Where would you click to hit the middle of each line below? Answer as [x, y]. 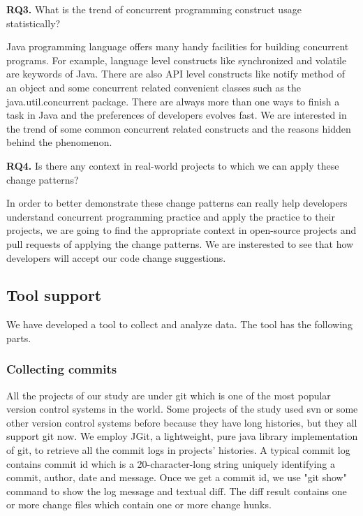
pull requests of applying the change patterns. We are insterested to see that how [180, 243]
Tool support [54, 295]
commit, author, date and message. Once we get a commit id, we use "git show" [177, 477]
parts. [19, 338]
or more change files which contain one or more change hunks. [139, 504]
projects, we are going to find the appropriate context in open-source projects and [181, 230]
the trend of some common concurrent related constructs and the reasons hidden [179, 128]
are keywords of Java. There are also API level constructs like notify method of [176, 74]
